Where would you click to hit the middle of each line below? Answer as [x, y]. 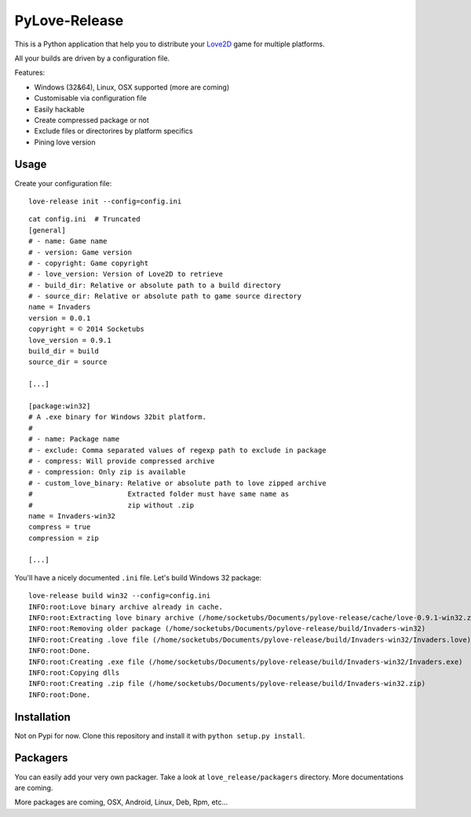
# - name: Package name [74, 439]
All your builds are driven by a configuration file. [92, 58]
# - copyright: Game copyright [89, 263]
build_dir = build [64, 351]
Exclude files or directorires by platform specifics [113, 131]
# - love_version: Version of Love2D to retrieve [126, 274]
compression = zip [64, 538]
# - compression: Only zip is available [107, 472]
